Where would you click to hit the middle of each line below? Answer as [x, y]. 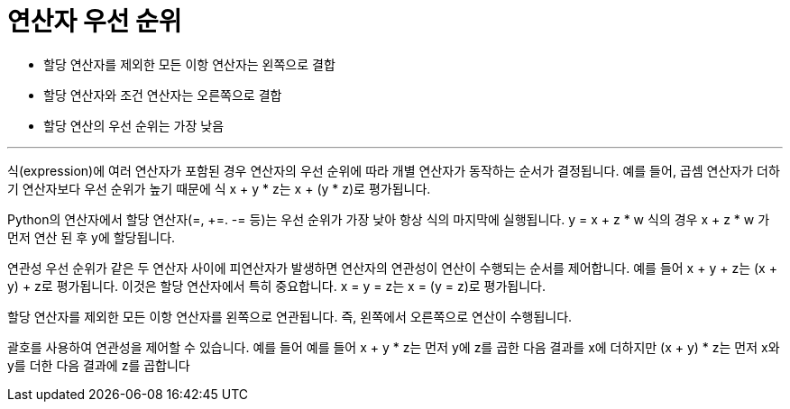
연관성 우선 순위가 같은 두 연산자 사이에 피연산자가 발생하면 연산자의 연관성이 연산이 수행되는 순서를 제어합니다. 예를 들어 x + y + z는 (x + [392, 268]
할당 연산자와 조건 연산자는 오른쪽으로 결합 [163, 95]
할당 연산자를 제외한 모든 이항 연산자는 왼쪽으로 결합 [189, 64]
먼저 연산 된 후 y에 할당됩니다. [92, 237]
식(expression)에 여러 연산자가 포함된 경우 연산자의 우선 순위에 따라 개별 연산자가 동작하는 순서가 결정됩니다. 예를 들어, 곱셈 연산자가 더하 [394, 170]
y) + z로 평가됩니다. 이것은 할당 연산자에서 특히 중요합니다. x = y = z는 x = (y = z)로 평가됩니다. [277, 286]
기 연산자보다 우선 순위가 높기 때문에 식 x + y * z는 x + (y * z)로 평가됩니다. [219, 188]
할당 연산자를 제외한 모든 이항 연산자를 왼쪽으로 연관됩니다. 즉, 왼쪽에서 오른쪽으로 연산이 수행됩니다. [290, 316]
